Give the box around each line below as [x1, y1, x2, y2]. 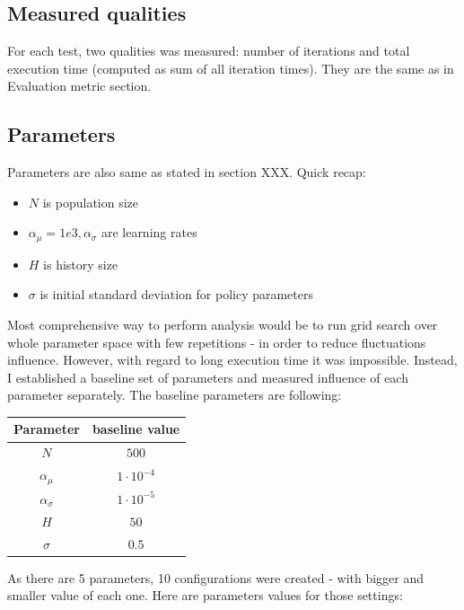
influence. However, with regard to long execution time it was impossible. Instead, [7, 350, 458, 369]
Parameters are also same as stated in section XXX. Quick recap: [7, 163, 366, 181]
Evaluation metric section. [7, 76, 152, 95]
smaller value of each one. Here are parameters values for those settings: [7, 586, 403, 605]
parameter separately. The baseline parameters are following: [7, 385, 342, 404]
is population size [42, 192, 139, 211]
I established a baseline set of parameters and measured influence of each [7, 367, 408, 386]
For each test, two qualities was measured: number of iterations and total [7, 41, 410, 60]
